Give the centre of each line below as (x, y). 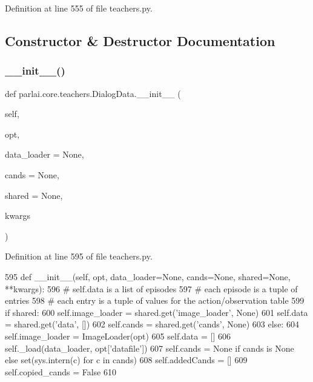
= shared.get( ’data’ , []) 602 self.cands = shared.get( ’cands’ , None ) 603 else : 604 (152, 324)
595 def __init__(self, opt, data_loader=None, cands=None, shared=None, (148, 276)
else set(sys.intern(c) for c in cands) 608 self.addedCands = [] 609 (126, 360)
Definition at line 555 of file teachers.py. (79, 8)
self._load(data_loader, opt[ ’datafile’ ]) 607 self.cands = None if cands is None (150, 348)
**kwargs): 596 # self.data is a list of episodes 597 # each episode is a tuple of (151, 288)
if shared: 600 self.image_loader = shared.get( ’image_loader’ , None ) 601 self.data (156, 312)
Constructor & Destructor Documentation (140, 40)
